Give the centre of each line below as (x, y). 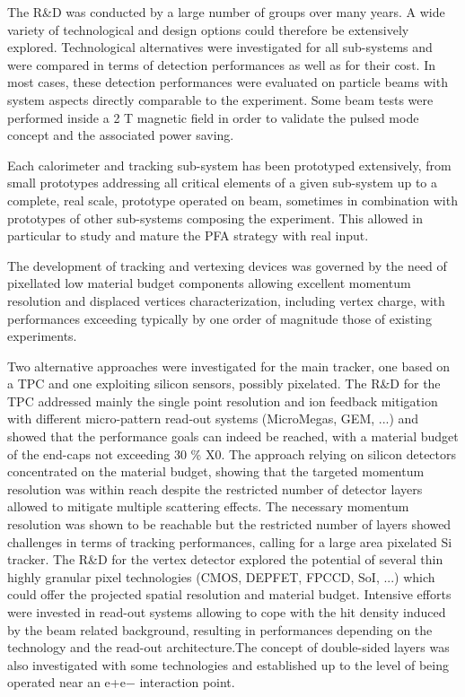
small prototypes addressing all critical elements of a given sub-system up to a (223, 183)
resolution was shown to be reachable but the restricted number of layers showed (229, 524)
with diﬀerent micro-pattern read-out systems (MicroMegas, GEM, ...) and (213, 418)
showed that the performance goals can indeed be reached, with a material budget (233, 436)
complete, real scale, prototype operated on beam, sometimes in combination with (232, 200)
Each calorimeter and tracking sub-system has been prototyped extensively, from (229, 165)
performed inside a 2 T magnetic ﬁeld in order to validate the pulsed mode (213, 117)
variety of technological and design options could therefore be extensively (208, 29)
